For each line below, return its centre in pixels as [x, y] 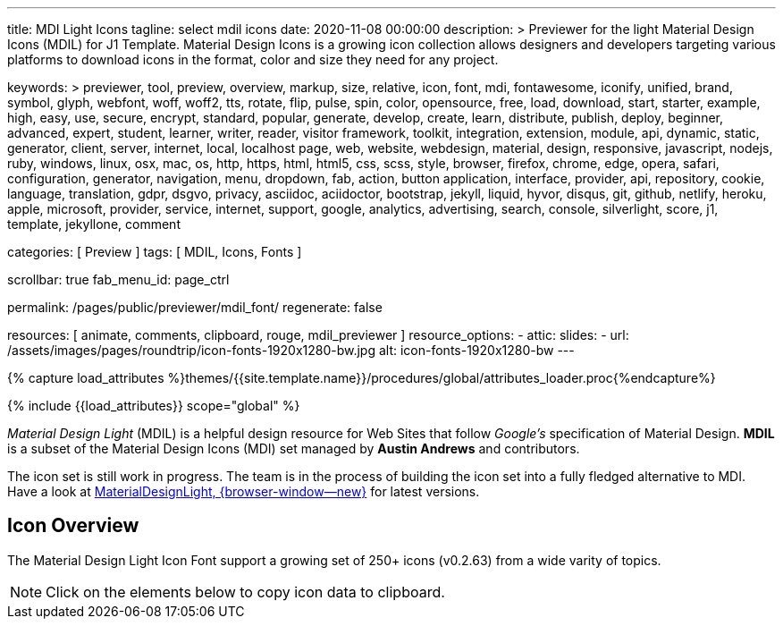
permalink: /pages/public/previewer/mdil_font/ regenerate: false [195, 307]
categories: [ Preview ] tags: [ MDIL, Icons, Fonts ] [155, 252]
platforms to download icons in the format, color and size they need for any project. [253, 59]
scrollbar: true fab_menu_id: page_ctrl [118, 279]
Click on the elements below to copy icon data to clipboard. [245, 592]
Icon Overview [73, 526]
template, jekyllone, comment [94, 224]
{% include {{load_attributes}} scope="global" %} [154, 406]
